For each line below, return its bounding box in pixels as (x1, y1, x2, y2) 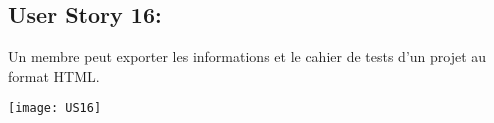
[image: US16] (8, 101, 102, 116)
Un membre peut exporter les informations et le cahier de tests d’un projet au (8, 46, 487, 67)
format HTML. (8, 65, 100, 86)
